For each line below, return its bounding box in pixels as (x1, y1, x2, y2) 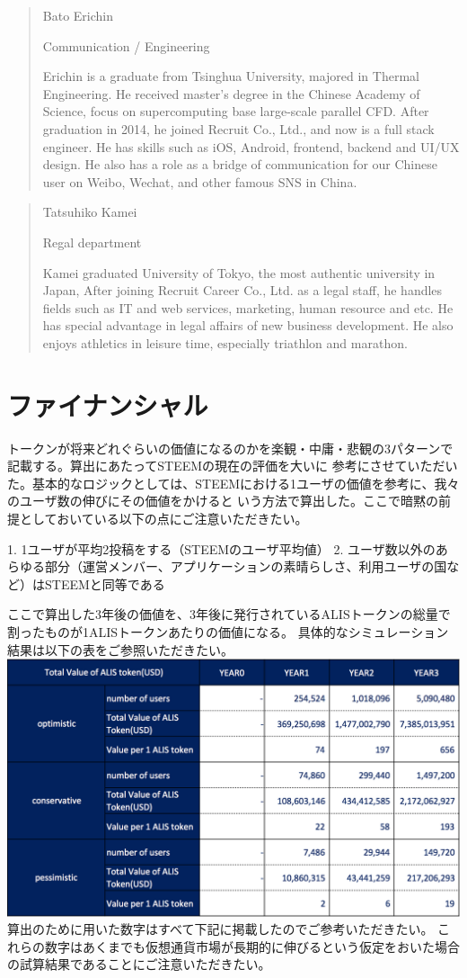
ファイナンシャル (7, 386, 208, 423)
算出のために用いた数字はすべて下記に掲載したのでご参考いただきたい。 (7, 920, 434, 938)
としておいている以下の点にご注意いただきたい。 (19, 509, 308, 527)
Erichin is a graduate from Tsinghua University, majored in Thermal (42, 67, 419, 85)
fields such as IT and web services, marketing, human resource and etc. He (42, 298, 454, 317)
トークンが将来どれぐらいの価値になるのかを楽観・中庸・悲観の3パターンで (7, 438, 454, 457)
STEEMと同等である (44, 574, 165, 593)
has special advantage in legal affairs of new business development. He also (42, 316, 454, 335)
